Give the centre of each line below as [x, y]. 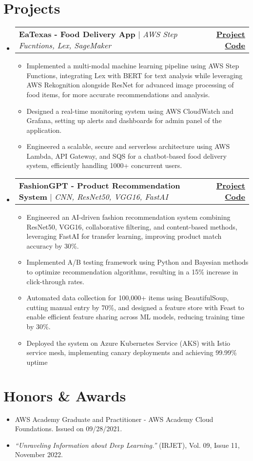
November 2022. [39, 454]
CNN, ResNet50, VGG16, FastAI [111, 197]
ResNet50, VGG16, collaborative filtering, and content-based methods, [132, 226]
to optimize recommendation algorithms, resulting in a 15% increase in [132, 272]
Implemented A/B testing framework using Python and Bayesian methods [137, 262]
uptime [37, 362]
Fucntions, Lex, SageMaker [65, 45]
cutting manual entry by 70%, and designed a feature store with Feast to [135, 307]
